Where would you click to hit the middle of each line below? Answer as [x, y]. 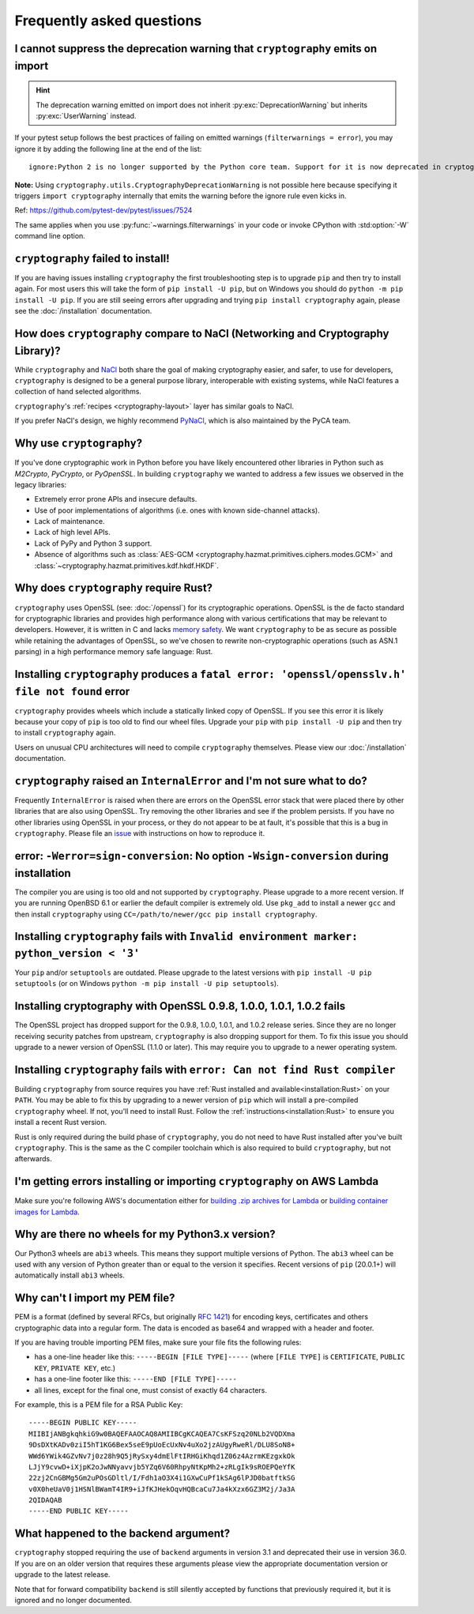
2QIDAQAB [45, 1500]
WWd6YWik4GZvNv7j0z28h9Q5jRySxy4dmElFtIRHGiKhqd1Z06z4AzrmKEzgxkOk [162, 1456]
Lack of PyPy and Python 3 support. [93, 543]
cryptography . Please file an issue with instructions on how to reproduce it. [139, 833]
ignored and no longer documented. [73, 1600]
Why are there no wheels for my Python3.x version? [145, 1234]
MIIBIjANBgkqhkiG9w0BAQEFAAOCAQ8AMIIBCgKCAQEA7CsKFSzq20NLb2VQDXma [162, 1433]
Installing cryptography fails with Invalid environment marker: [186, 937]
